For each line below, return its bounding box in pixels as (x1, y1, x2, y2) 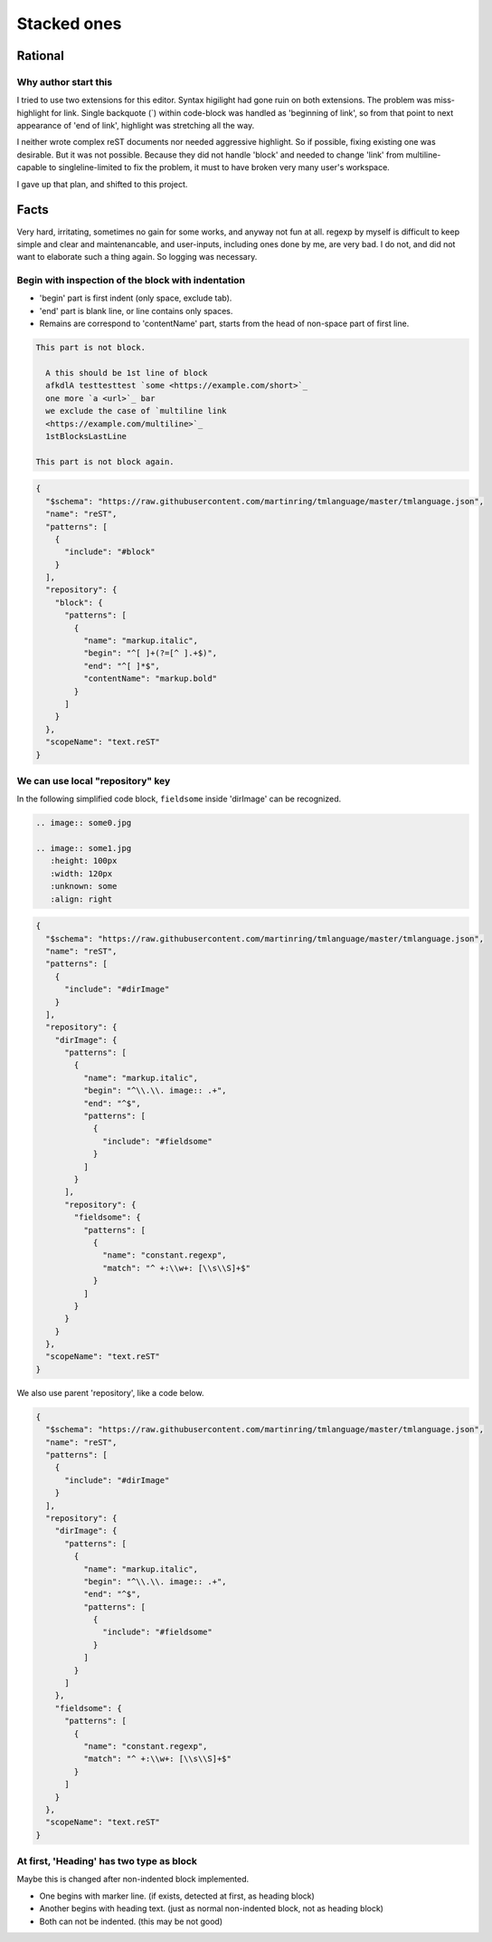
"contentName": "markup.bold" (82, 674, 217, 684)
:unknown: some (50, 881, 118, 892)
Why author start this (16, 75, 113, 88)
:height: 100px (50, 856, 118, 866)
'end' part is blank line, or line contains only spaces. (39, 305, 233, 316)
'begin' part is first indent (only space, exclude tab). (39, 292, 232, 303)
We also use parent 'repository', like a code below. (16, 1387, 204, 1398)
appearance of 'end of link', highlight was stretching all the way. (16, 120, 255, 131)
